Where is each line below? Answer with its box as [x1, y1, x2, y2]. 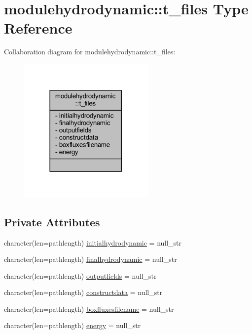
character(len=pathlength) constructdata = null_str [4, 287, 163, 297]
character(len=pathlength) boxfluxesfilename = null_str [4, 303, 174, 314]
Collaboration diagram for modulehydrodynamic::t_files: [4, 46, 176, 57]
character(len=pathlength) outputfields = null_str [4, 270, 157, 281]
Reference [4, 18, 72, 38]
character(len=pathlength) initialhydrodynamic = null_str [4, 237, 182, 248]
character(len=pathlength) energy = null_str [4, 320, 141, 331]
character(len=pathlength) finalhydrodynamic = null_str [4, 254, 177, 264]
